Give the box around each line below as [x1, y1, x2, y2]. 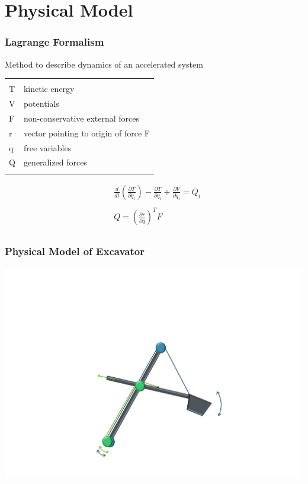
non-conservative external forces [23, 112, 139, 124]
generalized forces [23, 156, 87, 168]
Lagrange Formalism [5, 34, 104, 49]
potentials [23, 97, 59, 110]
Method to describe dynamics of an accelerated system [5, 58, 203, 70]
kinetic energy [23, 82, 75, 95]
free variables [23, 141, 72, 154]
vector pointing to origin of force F [23, 126, 150, 139]
